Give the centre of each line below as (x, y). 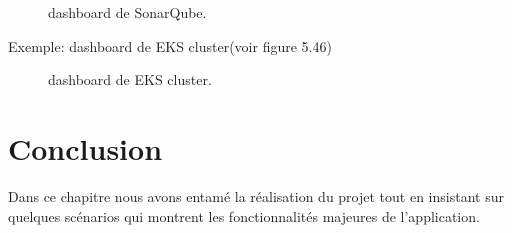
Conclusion (85, 147)
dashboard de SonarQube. (127, 12)
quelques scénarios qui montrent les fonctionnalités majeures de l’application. (244, 215)
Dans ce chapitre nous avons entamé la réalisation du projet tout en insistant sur (256, 195)
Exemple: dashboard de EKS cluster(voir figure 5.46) (170, 45)
